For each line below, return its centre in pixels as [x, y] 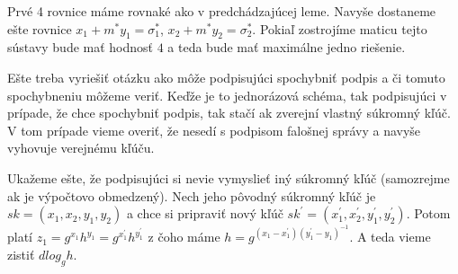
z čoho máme [184, 237]
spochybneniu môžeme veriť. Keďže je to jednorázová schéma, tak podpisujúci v [227, 95]
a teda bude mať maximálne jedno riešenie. [287, 47]
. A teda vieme [390, 237]
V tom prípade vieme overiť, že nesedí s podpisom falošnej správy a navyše [214, 130]
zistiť [21, 254]
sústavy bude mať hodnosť [81, 47]
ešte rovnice [40, 28]
